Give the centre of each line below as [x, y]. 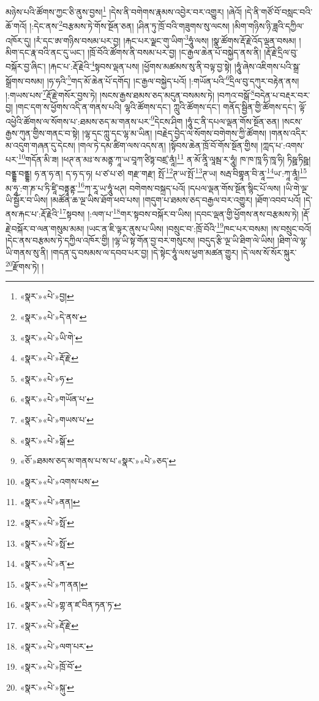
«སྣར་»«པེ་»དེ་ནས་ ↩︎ [53, 317]
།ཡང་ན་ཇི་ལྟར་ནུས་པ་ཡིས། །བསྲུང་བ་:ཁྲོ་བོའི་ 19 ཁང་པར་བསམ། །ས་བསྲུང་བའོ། [199, 227]
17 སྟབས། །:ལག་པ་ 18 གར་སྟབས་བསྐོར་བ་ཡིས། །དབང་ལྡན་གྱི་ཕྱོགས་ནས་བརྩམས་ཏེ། [179, 213]
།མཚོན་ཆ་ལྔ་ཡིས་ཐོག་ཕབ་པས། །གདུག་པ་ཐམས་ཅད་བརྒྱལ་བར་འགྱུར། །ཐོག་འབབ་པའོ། [176, 199]
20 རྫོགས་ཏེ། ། [25, 265]
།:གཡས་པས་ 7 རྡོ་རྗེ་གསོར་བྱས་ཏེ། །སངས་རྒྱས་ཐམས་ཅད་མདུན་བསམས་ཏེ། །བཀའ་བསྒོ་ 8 [130, 94]
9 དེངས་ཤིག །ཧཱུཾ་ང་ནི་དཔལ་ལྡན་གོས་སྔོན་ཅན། [215, 120]
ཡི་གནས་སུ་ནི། [27, 252]
